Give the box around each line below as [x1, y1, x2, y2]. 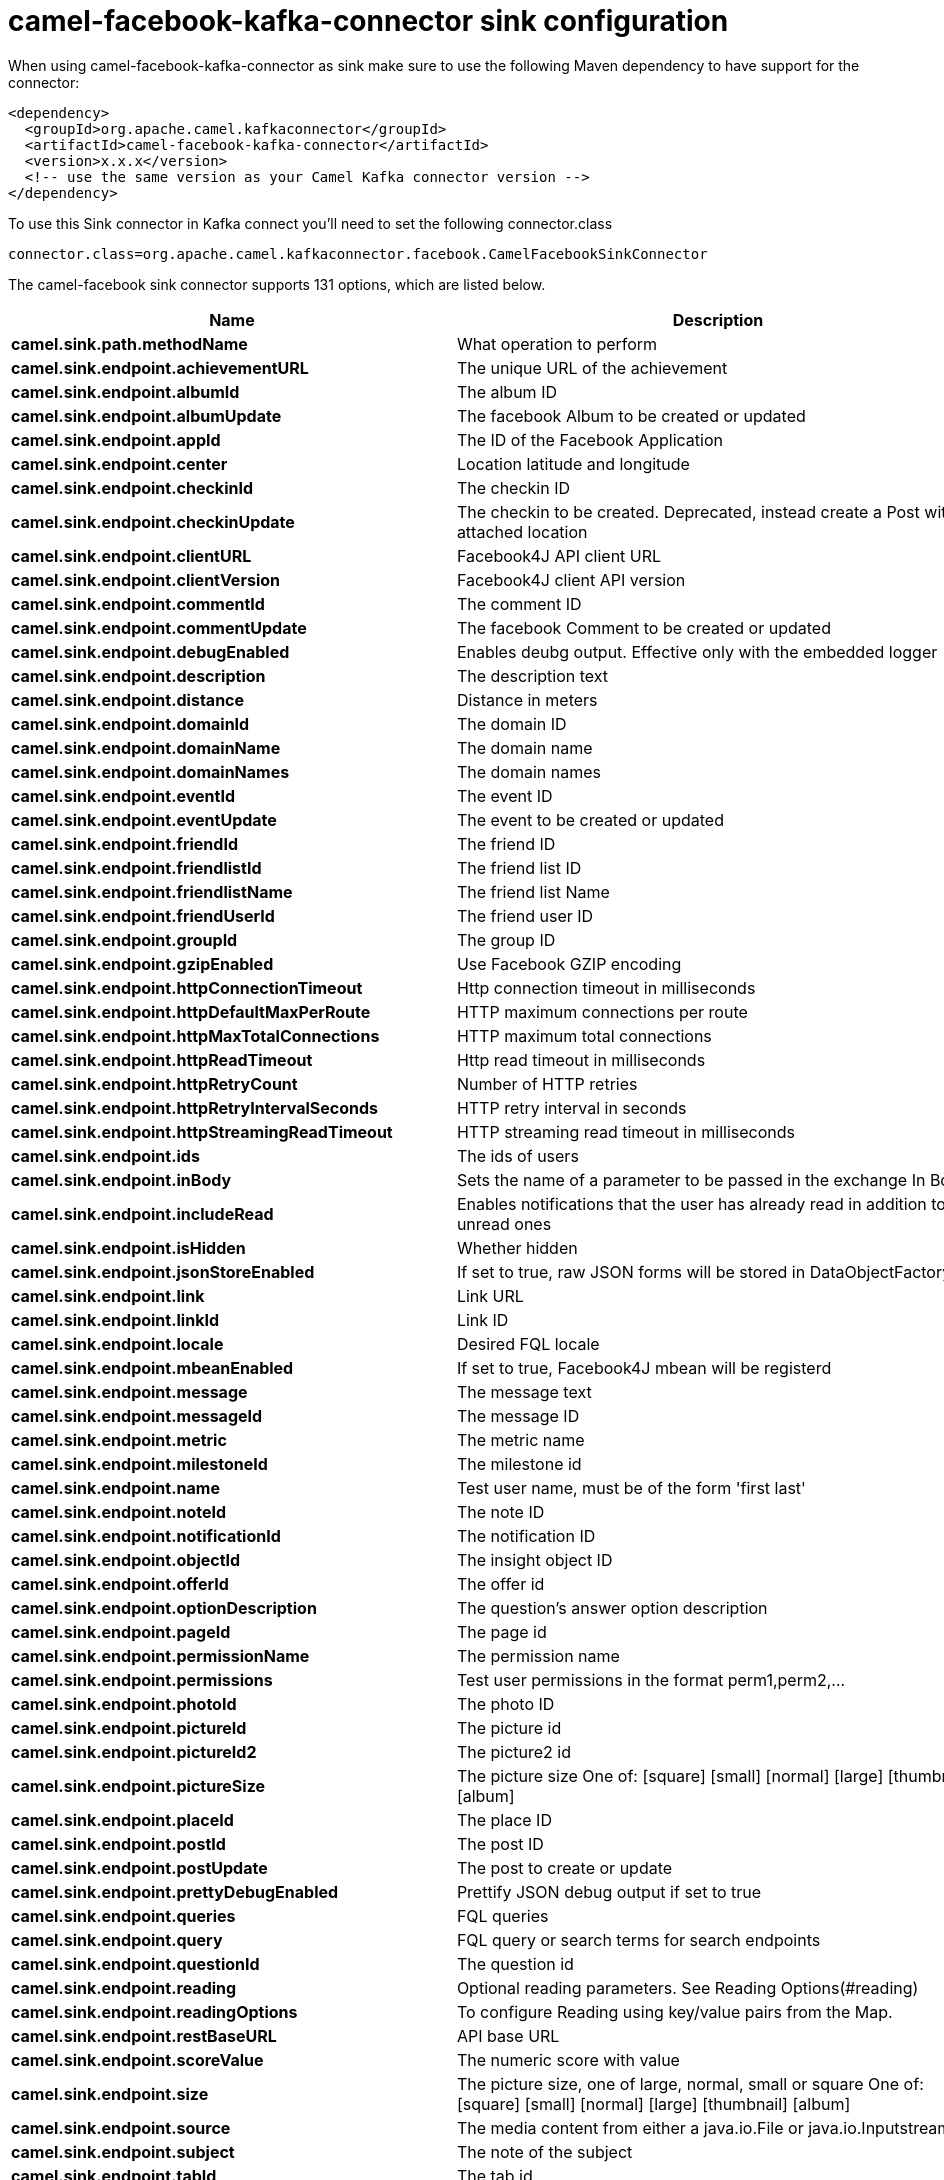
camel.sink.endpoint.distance [11, 689, 245, 710]
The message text [456, 1381, 592, 1402]
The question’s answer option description [456, 1597, 768, 1618]
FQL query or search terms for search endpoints [456, 1929, 821, 1950]
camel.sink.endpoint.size [11, 2083, 209, 2104]
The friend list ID [456, 857, 582, 878]
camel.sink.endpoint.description [11, 665, 266, 686]
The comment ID [456, 593, 582, 614]
